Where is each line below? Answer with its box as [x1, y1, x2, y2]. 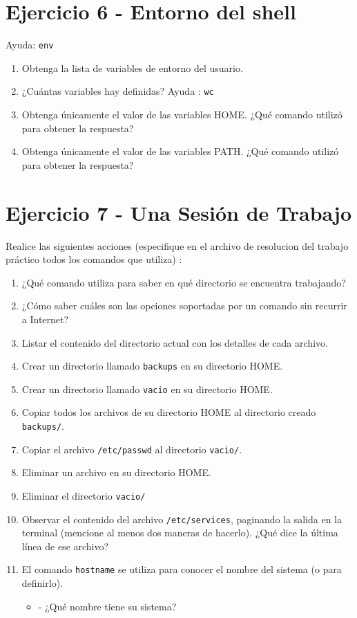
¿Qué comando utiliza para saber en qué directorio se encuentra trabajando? [21, 275, 346, 289]
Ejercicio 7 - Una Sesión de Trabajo [6, 198, 352, 226]
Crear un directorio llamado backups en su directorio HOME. [21, 358, 283, 373]
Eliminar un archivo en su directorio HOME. [21, 465, 211, 480]
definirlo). [21, 576, 63, 590]
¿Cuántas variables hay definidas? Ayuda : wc [21, 84, 214, 98]
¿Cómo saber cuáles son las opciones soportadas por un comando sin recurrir [21, 298, 347, 313]
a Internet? [21, 311, 69, 326]
